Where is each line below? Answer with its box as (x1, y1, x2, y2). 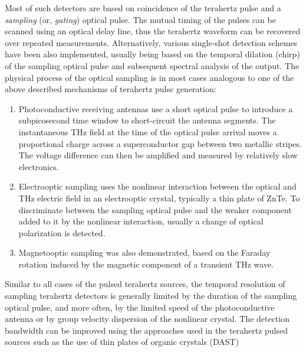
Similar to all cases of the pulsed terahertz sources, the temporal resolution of (5, 278, 285, 290)
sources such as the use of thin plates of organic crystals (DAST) (5, 335, 239, 348)
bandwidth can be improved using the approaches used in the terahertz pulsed (5, 324, 288, 336)
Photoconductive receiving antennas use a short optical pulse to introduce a (18, 102, 293, 115)
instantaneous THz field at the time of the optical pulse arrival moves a (18, 125, 277, 138)
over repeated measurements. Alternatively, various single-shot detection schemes (5, 36, 298, 48)
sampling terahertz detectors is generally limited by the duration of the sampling (5, 289, 297, 302)
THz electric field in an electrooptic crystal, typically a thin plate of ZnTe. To (18, 191, 300, 204)
